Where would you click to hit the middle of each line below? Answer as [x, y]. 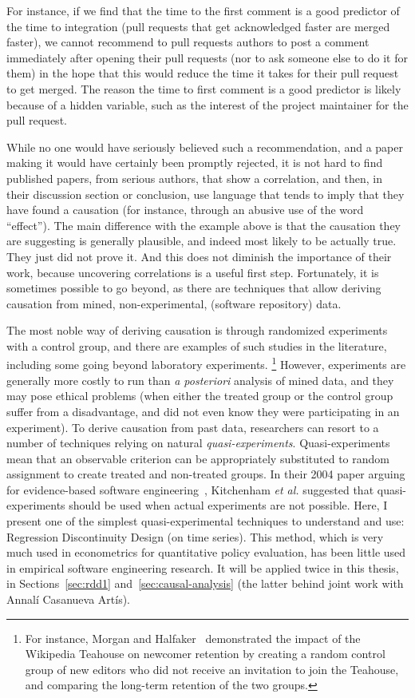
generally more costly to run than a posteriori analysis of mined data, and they [200, 380]
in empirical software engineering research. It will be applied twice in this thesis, [203, 567]
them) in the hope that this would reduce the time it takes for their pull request [203, 73]
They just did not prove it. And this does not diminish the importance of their [199, 256]
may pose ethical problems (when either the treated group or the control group [200, 396]
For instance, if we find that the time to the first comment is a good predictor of [203, 10]
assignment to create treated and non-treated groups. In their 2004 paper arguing [206, 474]
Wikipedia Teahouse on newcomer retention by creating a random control [205, 654]
